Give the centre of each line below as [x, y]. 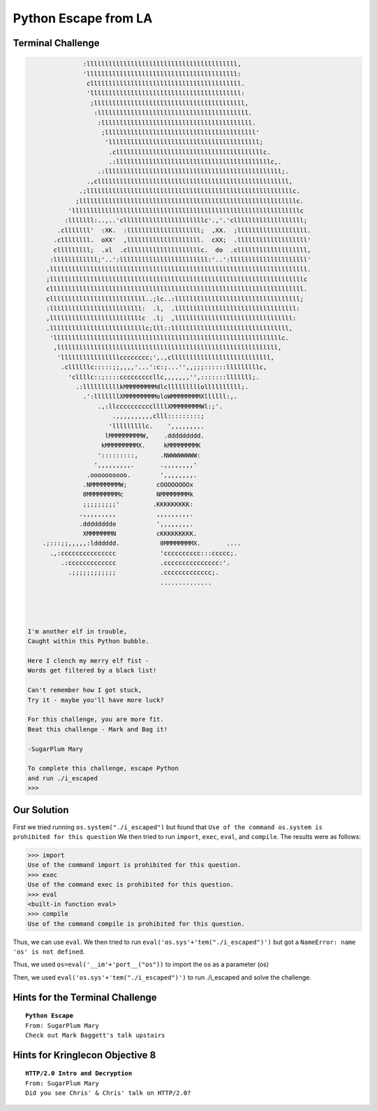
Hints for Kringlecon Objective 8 [84, 1055]
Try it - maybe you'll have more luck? [96, 700]
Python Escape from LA [83, 18]
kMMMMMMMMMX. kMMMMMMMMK [151, 445]
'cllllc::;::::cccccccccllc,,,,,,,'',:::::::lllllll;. [164, 377]
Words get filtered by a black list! [92, 671]
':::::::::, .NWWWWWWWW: [149, 455]
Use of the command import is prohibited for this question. [134, 865]
